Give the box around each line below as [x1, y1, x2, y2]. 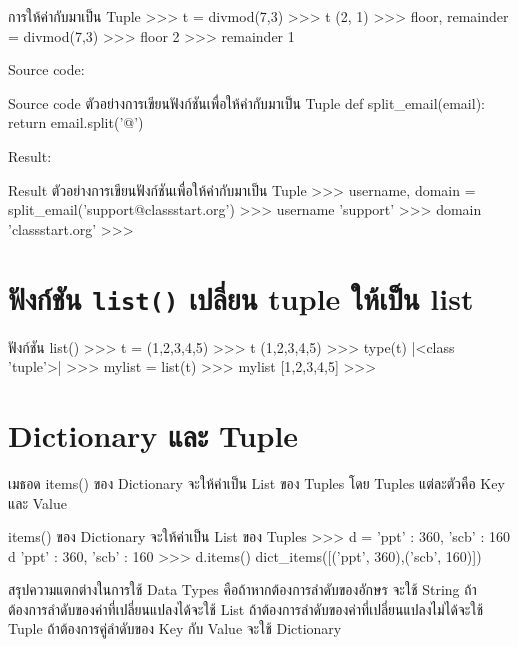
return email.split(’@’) [8, 112, 144, 133]
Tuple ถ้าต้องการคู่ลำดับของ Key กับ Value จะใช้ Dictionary [8, 618, 342, 639]
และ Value [8, 492, 67, 513]
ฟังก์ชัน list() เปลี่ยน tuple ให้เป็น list [8, 277, 474, 318]
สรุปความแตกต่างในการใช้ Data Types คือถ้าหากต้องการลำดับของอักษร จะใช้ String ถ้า [8, 579, 477, 600]
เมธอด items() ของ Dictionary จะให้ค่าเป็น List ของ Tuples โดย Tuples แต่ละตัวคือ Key [8, 472, 505, 493]
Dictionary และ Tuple [8, 414, 299, 455]
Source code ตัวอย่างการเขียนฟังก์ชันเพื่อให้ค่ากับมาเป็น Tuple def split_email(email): [8, 92, 485, 113]
